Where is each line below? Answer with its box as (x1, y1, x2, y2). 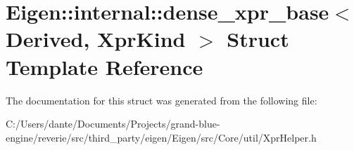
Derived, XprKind (6, 25, 186, 53)
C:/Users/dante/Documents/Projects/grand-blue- (6, 116, 220, 131)
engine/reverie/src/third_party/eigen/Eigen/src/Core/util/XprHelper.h (6, 130, 317, 144)
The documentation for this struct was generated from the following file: (6, 93, 317, 107)
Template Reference (6, 52, 203, 81)
